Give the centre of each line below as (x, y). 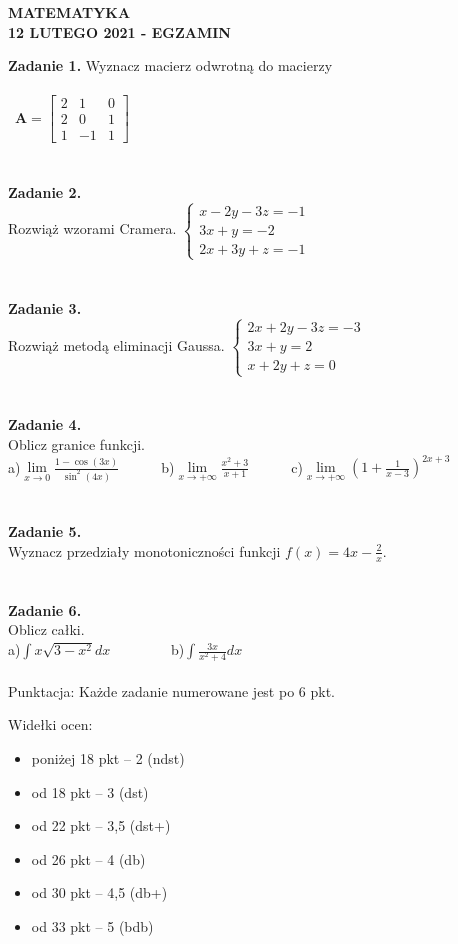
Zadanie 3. (45, 308)
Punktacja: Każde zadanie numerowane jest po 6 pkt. (171, 690)
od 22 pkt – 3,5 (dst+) (101, 825)
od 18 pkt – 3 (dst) (90, 791)
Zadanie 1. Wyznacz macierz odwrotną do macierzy (170, 65)
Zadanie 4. (45, 424)
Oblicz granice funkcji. (76, 444)
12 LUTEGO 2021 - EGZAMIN (119, 31)
